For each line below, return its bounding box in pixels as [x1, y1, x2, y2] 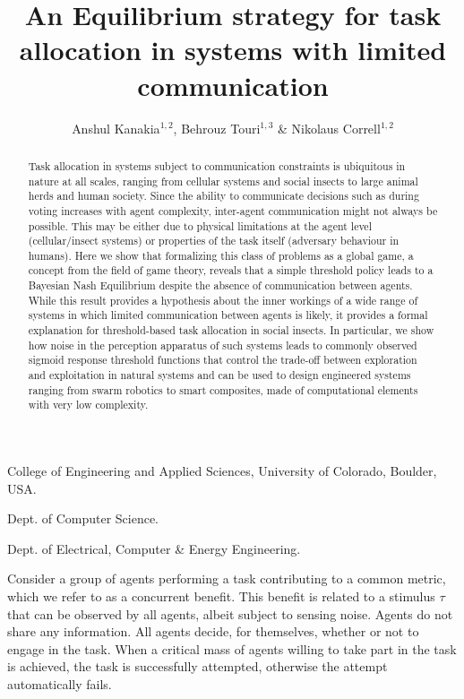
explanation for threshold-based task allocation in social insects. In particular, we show [28, 323, 434, 338]
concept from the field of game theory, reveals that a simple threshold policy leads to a [28, 263, 434, 278]
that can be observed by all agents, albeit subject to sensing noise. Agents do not [7, 604, 453, 623]
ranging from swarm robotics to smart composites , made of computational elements [28, 382, 418, 397]
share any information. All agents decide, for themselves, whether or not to [7, 622, 419, 641]
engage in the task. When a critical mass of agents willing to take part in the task [7, 639, 457, 658]
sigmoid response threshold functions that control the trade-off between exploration [28, 352, 417, 367]
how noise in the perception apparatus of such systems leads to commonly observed [28, 337, 417, 352]
